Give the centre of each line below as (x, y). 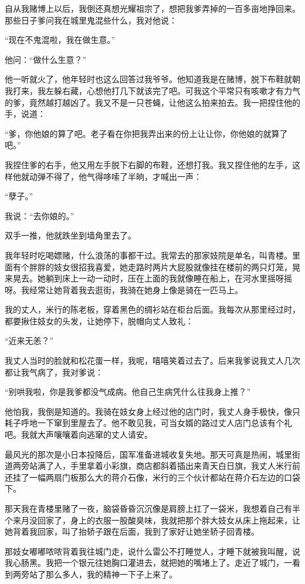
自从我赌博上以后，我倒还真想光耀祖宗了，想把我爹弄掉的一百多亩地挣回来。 (152, 8)
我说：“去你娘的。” (40, 215)
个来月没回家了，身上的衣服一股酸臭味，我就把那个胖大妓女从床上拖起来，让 (152, 520)
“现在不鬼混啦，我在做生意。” (60, 40)
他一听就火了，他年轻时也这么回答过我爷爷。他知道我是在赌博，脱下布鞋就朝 (152, 79)
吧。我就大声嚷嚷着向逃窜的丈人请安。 (79, 434)
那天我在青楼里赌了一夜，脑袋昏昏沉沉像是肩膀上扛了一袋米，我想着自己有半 (152, 508)
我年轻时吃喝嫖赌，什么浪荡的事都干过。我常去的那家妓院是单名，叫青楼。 (148, 255)
